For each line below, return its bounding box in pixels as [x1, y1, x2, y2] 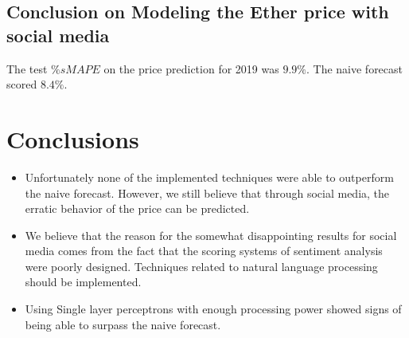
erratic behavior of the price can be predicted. [25, 200, 250, 217]
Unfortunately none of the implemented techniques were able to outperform [25, 168, 394, 185]
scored [6, 76, 37, 92]
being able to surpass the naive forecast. [25, 316, 221, 332]
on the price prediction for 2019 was [103, 60, 279, 77]
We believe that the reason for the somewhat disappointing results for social [25, 226, 397, 243]
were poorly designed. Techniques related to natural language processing [25, 257, 378, 274]
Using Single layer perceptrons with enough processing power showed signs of [25, 301, 402, 317]
